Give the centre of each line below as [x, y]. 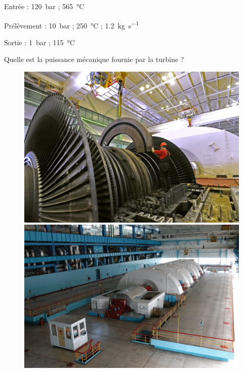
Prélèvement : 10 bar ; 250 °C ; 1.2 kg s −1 [72, 24]
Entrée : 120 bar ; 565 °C [44, 6]
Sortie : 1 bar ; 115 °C [39, 42]
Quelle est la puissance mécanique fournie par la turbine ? [94, 59]
